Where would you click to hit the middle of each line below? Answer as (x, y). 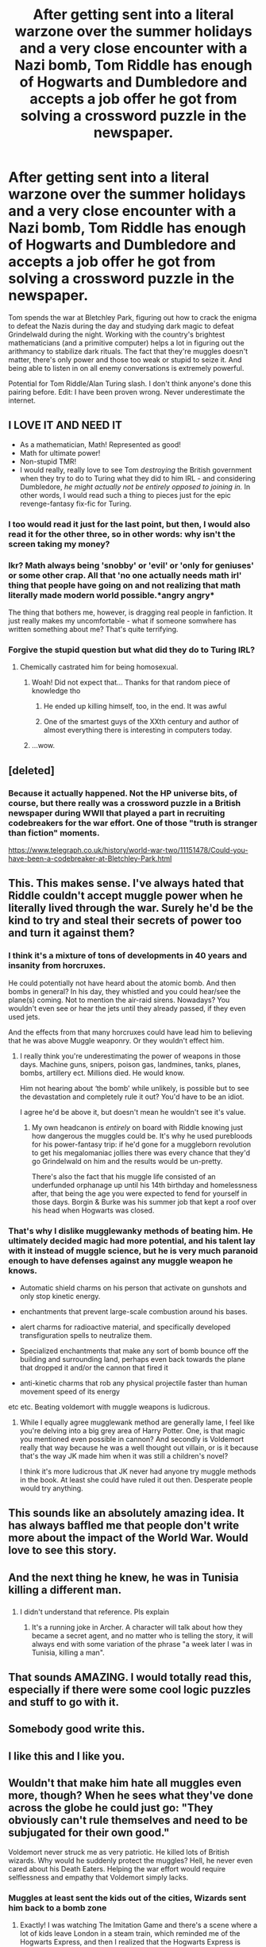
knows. (23, 1270)
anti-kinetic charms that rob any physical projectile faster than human (133, 1382)
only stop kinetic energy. (60, 1296)
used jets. (24, 1016)
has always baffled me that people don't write (124, 1526)
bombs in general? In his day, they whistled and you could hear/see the (125, 991)
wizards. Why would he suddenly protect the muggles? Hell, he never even (131, 1860)
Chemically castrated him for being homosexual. (99, 667)
